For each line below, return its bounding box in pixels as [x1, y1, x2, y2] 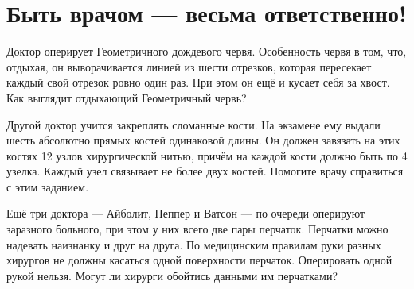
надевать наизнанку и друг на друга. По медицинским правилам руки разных [6, 236, 381, 252]
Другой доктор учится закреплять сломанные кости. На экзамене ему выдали [6, 116, 381, 133]
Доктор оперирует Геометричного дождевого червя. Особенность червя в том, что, [6, 43, 407, 60]
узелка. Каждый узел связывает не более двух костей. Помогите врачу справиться [6, 163, 404, 179]
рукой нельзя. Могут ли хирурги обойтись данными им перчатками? [6, 267, 338, 283]
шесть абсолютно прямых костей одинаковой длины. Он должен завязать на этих [6, 132, 400, 148]
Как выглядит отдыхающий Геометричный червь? [6, 89, 247, 106]
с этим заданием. [6, 178, 89, 195]
